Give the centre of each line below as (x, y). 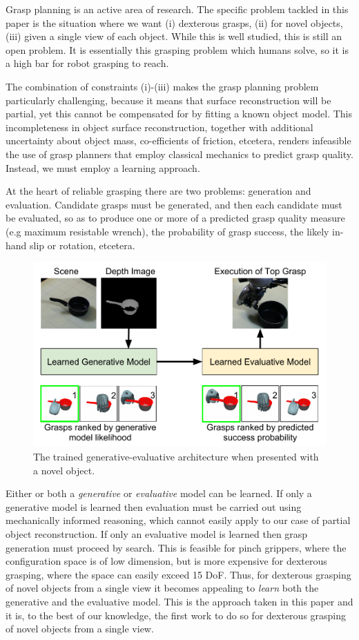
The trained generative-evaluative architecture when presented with (176, 457)
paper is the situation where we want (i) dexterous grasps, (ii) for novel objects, (174, 22)
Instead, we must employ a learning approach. (103, 167)
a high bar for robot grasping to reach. (87, 63)
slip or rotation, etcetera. (83, 245)
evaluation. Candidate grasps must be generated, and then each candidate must (174, 204)
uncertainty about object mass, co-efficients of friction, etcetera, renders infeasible (178, 140)
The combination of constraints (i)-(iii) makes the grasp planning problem (162, 86)
